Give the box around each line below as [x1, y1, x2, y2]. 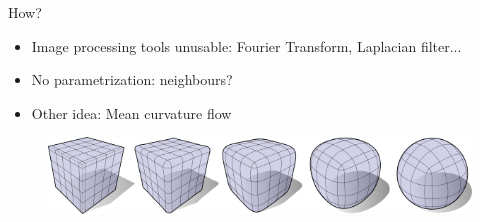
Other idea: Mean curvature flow [31, 102, 232, 123]
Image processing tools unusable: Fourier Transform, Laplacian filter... [31, 35, 462, 56]
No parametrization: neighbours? [31, 69, 233, 90]
